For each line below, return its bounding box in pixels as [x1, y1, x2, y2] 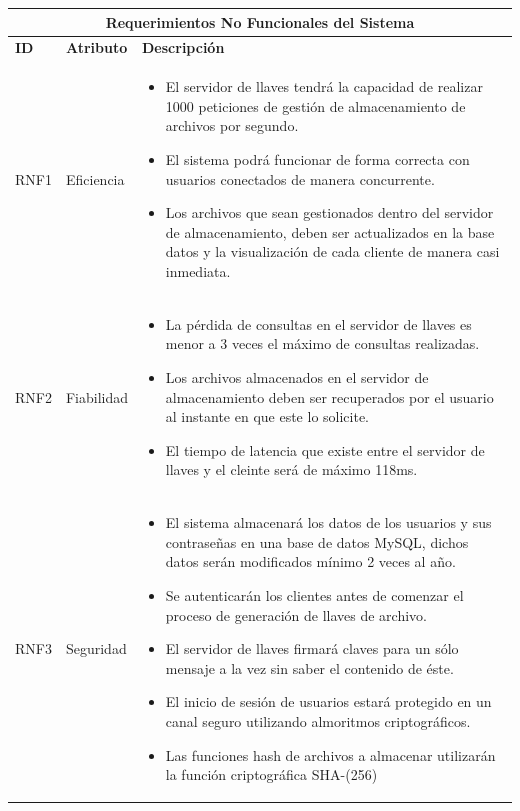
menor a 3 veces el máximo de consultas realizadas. [165, 333, 480, 354]
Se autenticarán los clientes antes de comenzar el [165, 584, 464, 605]
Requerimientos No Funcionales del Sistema [105, 11, 415, 32]
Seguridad [65, 638, 127, 659]
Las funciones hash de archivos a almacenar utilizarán [165, 744, 496, 765]
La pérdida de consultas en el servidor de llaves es [165, 313, 472, 334]
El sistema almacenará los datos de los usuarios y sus [165, 512, 492, 533]
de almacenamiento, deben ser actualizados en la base [165, 221, 495, 242]
